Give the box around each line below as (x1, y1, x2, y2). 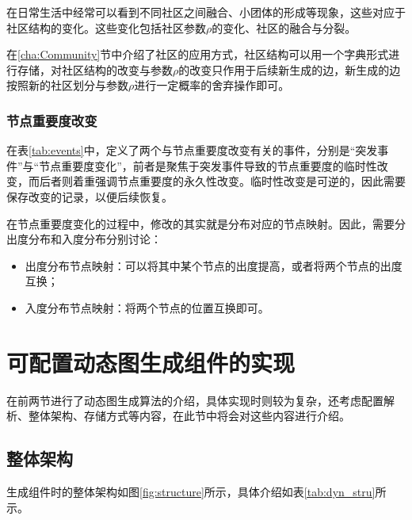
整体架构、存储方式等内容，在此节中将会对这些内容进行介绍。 (28, 407, 350, 424)
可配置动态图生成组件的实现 (6, 346, 296, 378)
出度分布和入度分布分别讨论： (6, 231, 162, 247)
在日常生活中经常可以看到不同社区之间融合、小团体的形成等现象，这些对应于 (6, 4, 406, 20)
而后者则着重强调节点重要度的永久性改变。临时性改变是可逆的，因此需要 (28, 173, 406, 189)
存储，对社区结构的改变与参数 (17, 61, 173, 78)
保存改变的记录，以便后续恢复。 (6, 188, 173, 205)
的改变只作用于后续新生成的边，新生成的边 (178, 61, 401, 78)
